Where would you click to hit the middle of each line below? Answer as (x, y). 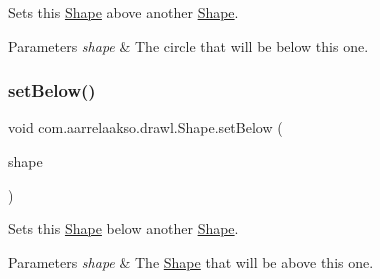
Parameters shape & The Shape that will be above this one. (191, 261)
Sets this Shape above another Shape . (123, 12)
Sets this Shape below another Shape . (123, 228)
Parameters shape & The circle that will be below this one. (188, 45)
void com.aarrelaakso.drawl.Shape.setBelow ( (145, 127)
